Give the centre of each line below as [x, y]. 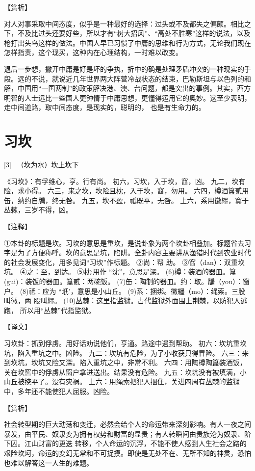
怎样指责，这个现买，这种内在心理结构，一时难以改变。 [93, 52]
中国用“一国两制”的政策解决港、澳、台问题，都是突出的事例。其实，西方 [134, 88]
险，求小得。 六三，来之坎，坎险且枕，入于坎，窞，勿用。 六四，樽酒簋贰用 [127, 191]
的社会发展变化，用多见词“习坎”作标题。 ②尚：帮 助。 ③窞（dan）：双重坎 [124, 262]
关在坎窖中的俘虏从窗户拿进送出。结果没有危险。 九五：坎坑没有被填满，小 [125, 372]
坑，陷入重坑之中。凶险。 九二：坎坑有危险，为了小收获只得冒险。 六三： [123, 353]
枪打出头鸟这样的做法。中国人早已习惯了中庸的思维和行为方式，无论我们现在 [127, 42]
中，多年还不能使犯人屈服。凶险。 [59, 391]
